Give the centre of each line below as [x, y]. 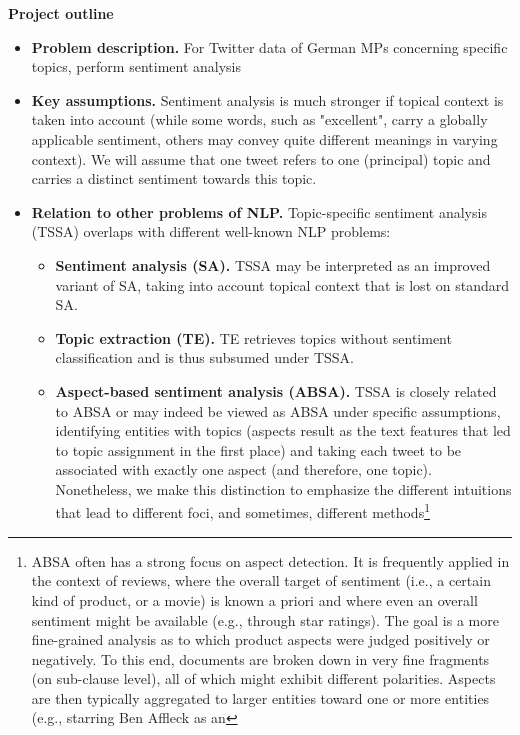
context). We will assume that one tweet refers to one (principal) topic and [261, 158]
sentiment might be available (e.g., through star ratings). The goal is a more [265, 619]
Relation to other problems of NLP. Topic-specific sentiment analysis [259, 211]
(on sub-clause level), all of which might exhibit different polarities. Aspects [263, 678]
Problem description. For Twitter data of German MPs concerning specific [269, 46]
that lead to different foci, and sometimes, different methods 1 [243, 511]
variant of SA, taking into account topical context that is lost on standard [282, 284]
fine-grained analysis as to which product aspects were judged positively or [260, 639]
